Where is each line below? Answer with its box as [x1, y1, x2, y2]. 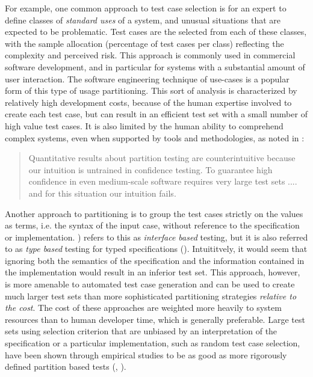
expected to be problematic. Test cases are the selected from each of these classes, [5, 25, 307, 38]
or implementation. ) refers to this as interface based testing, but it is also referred [5, 230, 308, 243]
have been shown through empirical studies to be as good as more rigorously [5, 348, 287, 361]
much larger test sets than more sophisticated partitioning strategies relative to [5, 289, 297, 302]
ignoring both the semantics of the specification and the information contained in [5, 254, 305, 266]
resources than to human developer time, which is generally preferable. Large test [5, 313, 305, 325]
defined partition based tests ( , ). [5, 360, 126, 373]
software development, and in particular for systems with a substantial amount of [5, 60, 305, 73]
